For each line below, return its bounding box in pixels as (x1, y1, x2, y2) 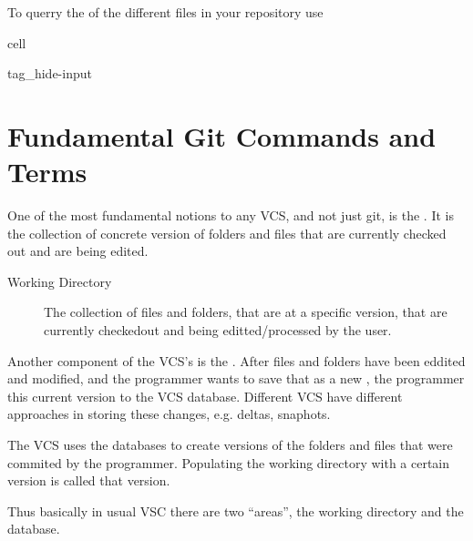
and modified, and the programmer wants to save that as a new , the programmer (7, 369, 465, 388)
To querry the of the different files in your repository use (7, 3, 324, 21)
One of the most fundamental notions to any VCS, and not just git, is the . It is (7, 206, 454, 225)
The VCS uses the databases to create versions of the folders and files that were (7, 435, 453, 454)
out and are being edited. (7, 241, 149, 260)
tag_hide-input (7, 64, 92, 83)
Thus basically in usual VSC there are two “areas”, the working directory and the (7, 501, 464, 520)
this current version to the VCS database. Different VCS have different (7, 386, 403, 405)
